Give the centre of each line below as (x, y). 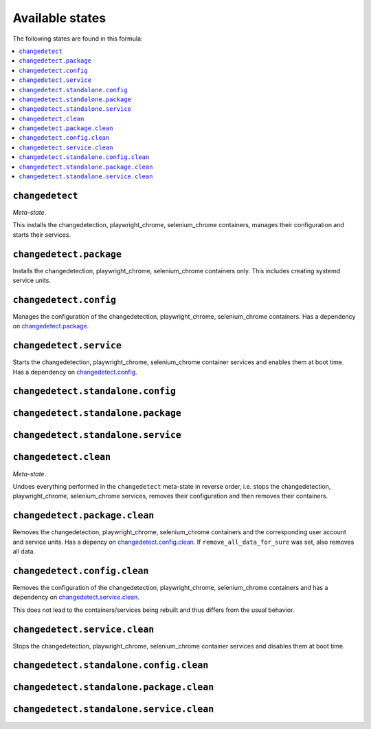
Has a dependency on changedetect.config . (75, 372)
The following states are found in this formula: (78, 39)
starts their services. (42, 235)
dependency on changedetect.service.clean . (76, 597)
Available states (59, 18)
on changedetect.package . (51, 326)
